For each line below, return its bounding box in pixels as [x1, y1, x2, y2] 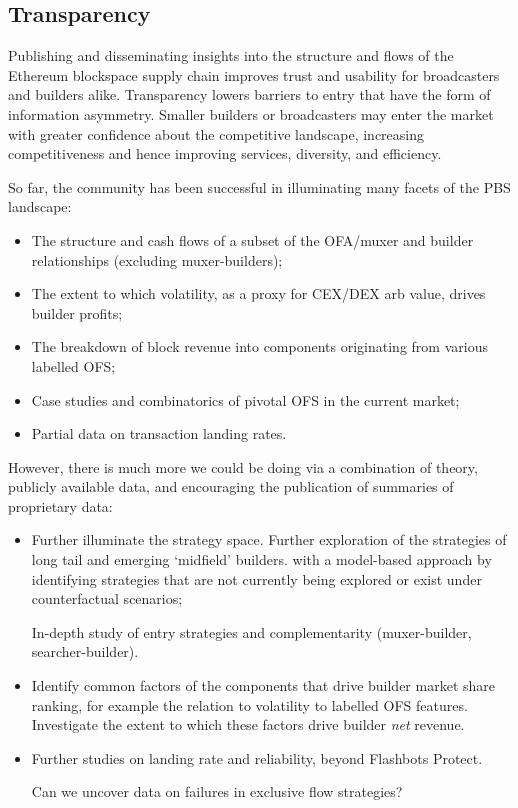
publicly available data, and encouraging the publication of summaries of [8, 476, 454, 497]
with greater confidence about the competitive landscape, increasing [8, 123, 424, 144]
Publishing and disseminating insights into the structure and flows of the [8, 45, 454, 66]
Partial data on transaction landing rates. [31, 423, 287, 444]
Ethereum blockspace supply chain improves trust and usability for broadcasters [8, 64, 500, 85]
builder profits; [31, 302, 123, 323]
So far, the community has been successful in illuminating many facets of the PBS [8, 176, 511, 197]
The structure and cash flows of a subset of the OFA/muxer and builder [31, 229, 474, 250]
